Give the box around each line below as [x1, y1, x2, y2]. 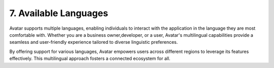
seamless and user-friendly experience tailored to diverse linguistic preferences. [9, 39, 178, 45]
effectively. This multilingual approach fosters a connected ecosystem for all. [9, 55, 170, 61]
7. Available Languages [9, 8, 109, 19]
